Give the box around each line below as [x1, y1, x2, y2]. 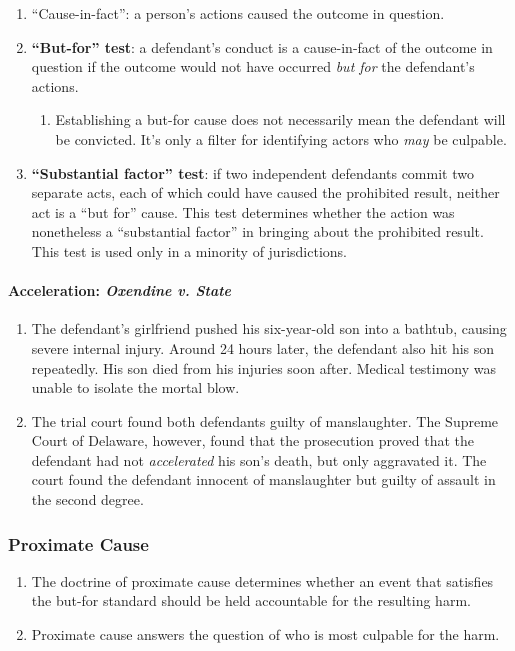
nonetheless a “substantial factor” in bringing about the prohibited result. [31, 221, 484, 242]
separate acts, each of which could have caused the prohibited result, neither [31, 182, 500, 203]
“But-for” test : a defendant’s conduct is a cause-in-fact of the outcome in [31, 36, 493, 57]
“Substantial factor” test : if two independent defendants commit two [31, 162, 474, 183]
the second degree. [31, 489, 144, 510]
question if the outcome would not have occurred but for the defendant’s [31, 56, 475, 77]
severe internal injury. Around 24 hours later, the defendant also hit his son [31, 337, 495, 358]
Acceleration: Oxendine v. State [8, 280, 232, 301]
